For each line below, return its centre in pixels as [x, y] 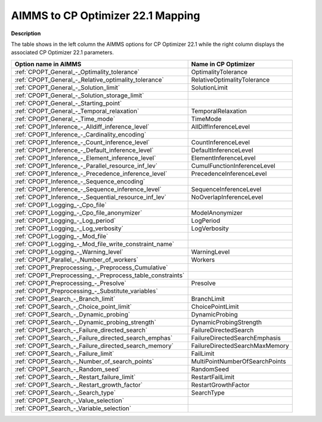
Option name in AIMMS [48, 64]
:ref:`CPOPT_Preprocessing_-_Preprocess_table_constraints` [100, 275]
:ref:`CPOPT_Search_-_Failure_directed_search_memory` [94, 346]
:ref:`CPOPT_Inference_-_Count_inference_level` [82, 142]
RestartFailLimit [213, 377]
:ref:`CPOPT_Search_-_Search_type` [65, 392]
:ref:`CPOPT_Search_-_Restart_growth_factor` [79, 384]
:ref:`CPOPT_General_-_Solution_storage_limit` [79, 95]
